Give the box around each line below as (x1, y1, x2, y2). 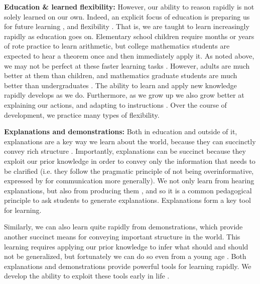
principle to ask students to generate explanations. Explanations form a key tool (4, 195, 251, 205)
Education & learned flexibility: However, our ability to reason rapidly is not (4, 2, 254, 12)
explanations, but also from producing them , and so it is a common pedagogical (4, 185, 252, 195)
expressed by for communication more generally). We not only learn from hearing (4, 175, 254, 186)
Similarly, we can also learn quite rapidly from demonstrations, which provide (4, 221, 243, 232)
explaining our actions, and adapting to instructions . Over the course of (4, 99, 227, 110)
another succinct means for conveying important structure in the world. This (4, 231, 240, 242)
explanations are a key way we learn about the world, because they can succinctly (4, 136, 256, 146)
